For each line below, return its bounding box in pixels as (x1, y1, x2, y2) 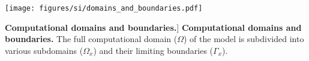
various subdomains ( (5, 44, 83, 56)
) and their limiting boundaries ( (93, 44, 214, 56)
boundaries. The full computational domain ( (5, 33, 178, 45)
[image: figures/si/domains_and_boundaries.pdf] (5, 4, 203, 12)
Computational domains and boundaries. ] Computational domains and (5, 21, 302, 33)
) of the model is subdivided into (183, 33, 304, 45)
